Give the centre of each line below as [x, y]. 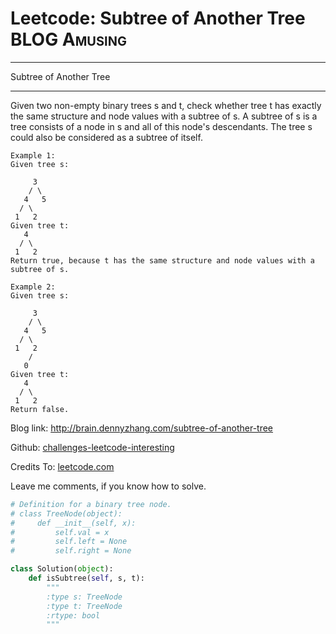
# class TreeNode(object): [66, 513]
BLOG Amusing [68, 39]
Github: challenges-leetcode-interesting [92, 447]
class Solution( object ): [62, 569]
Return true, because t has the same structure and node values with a [162, 260]
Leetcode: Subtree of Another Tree [158, 18]
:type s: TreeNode [84, 597]
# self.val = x [60, 532]
